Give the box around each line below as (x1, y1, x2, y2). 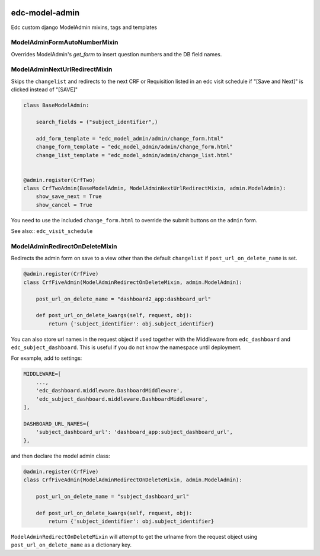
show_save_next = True (36, 193, 102, 200)
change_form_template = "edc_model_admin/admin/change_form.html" (36, 143, 233, 151)
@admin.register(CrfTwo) (23, 177, 96, 183)
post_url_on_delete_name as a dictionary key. (11, 541, 132, 548)
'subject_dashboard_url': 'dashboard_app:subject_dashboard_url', (36, 429, 233, 436)
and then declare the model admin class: (11, 452, 111, 459)
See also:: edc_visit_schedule (11, 228, 93, 235)
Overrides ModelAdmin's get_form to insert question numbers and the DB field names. (11, 50, 222, 57)
